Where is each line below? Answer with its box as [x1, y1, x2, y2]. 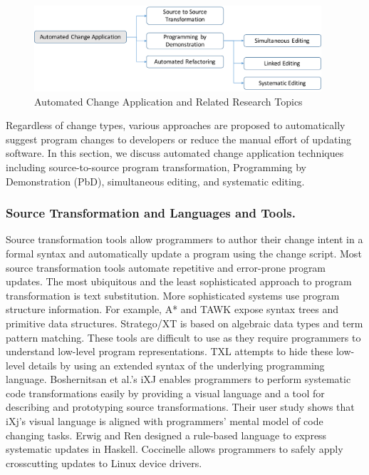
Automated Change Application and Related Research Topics [34, 93, 303, 108]
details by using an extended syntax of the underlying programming [28, 357, 325, 372]
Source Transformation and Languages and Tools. [6, 204, 296, 222]
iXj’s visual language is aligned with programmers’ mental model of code [6, 414, 323, 429]
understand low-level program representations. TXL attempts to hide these [6, 344, 333, 359]
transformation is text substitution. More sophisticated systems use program [6, 287, 340, 302]
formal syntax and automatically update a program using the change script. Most [6, 245, 362, 260]
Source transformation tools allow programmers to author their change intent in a [6, 232, 363, 247]
